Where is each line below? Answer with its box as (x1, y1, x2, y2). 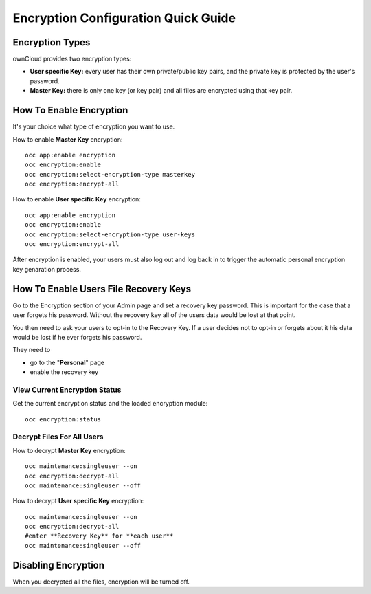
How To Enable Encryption (12, 104, 128, 116)
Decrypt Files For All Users (12, 432, 104, 441)
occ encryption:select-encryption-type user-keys (25, 230, 196, 239)
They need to (12, 346, 51, 354)
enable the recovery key (30, 368, 99, 376)
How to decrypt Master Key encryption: (12, 446, 126, 454)
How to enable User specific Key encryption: (12, 195, 141, 203)
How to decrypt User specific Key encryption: (12, 497, 144, 505)
